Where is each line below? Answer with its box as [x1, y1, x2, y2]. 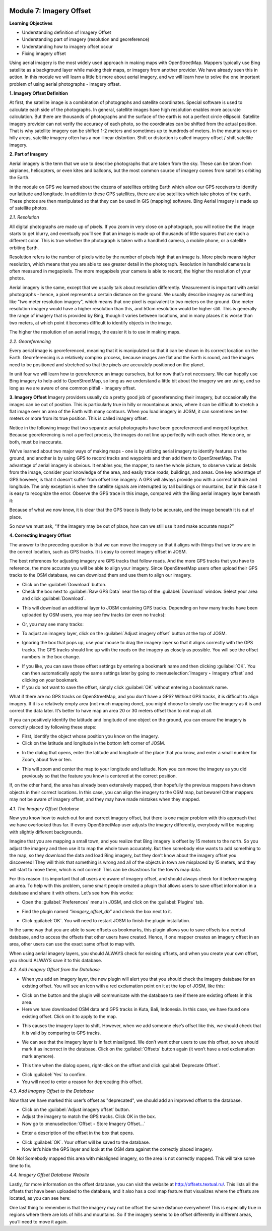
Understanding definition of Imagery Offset [22, 29, 111, 35]
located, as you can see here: [9, 1195, 71, 1201]
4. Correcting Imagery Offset [9, 532, 72, 538]
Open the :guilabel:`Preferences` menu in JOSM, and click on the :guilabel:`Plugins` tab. [22, 899, 204, 905]
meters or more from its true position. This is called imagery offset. [9, 415, 148, 421]
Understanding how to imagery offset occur [22, 43, 113, 49]
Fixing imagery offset [22, 50, 66, 57]
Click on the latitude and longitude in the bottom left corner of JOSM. [22, 740, 166, 746]
